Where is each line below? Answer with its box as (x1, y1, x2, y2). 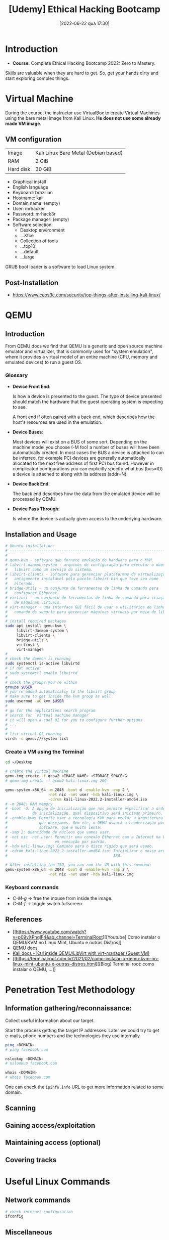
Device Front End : (12, 383, 51, 389)
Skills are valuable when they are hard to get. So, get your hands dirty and (5, 70, 159, 76)
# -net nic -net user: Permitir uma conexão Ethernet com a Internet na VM (5, 834, 167, 839)
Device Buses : (12, 429, 44, 435)
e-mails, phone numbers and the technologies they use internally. (5, 1033, 141, 1039)
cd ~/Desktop (5, 760, 33, 765)
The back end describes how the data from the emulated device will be (12, 491, 160, 497)
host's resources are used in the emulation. (12, 419, 103, 425)
